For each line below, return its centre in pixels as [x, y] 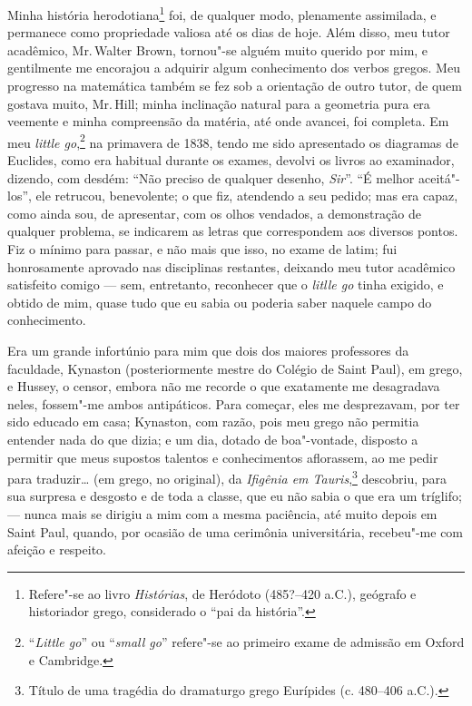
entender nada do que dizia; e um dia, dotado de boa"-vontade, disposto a [213, 439]
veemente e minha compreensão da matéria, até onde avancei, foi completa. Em [228, 121]
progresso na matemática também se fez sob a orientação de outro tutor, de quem [235, 86]
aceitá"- [439, 177]
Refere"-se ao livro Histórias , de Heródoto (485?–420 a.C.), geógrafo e [222, 593]
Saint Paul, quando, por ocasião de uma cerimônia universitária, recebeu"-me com [236, 531]
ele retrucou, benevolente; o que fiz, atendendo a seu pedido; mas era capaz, [247, 196]
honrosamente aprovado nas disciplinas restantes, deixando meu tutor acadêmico [231, 266]
